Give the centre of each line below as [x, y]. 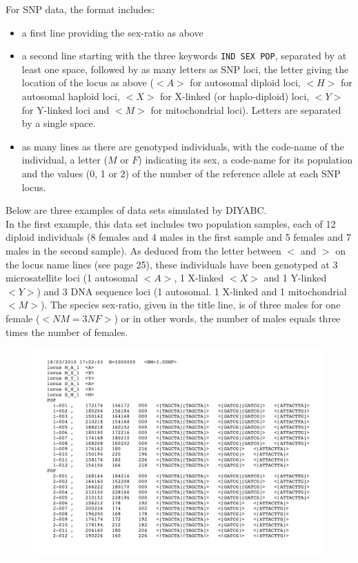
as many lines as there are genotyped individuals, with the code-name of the [183, 146]
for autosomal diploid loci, [245, 82]
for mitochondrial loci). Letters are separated [246, 109]
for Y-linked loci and [66, 109]
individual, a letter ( [64, 160]
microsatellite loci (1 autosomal [72, 278]
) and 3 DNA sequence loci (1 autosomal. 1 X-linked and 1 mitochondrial [192, 291]
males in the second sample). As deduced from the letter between [143, 250]
